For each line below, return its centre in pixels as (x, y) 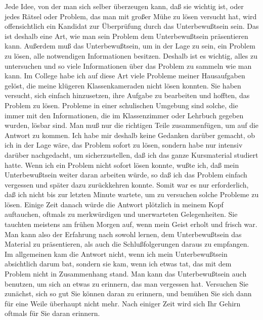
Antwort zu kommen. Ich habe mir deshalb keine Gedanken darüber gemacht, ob (130, 135)
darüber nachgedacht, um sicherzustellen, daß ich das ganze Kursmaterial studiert (131, 154)
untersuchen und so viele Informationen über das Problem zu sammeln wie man (128, 65)
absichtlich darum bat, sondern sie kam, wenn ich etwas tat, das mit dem (118, 264)
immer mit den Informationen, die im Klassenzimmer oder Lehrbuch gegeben (124, 115)
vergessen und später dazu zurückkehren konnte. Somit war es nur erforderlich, (127, 184)
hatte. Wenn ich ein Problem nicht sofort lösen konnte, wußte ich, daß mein (122, 165)
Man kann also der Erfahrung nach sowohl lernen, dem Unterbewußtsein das (123, 234)
